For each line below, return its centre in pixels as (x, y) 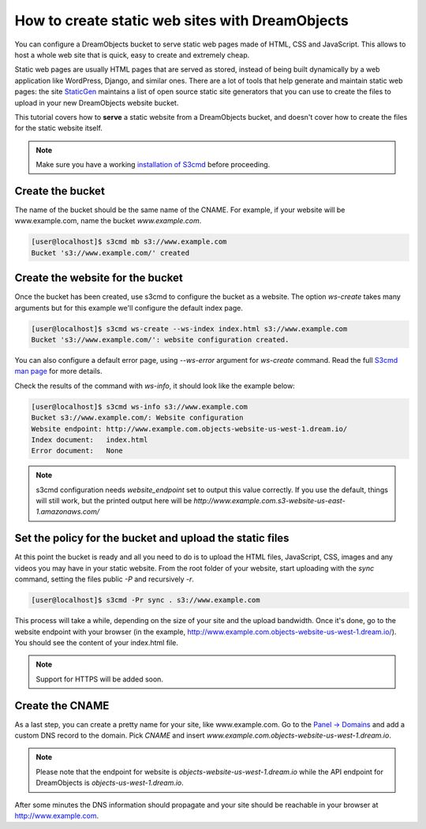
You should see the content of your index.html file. (97, 642)
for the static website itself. (58, 128)
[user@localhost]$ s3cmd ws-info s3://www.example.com (139, 407)
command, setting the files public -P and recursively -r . (105, 579)
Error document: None (77, 451)
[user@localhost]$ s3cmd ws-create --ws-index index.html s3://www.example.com (189, 329)
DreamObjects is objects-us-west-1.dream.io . (110, 783)
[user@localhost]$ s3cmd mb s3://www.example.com (129, 242)
